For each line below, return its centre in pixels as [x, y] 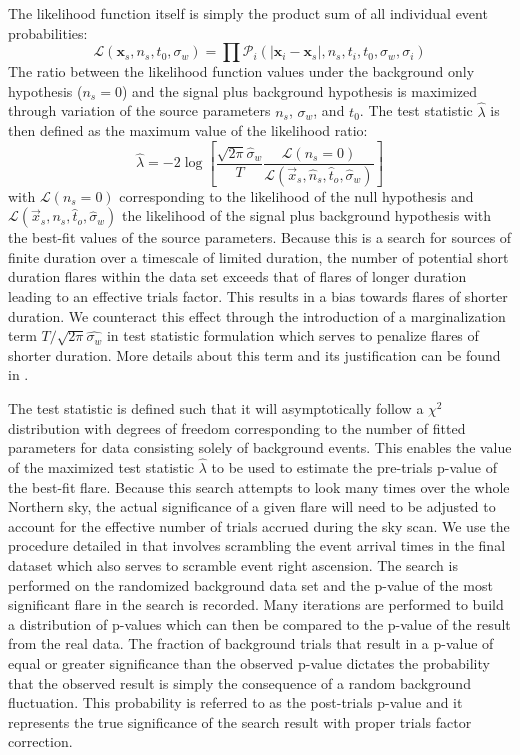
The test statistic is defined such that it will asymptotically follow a [216, 408]
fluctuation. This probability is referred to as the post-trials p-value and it [235, 702]
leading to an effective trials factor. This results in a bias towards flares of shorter [258, 296]
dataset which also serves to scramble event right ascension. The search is [233, 564]
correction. [40, 741]
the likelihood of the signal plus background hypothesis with [306, 215]
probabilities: [48, 32]
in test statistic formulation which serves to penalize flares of [292, 335]
